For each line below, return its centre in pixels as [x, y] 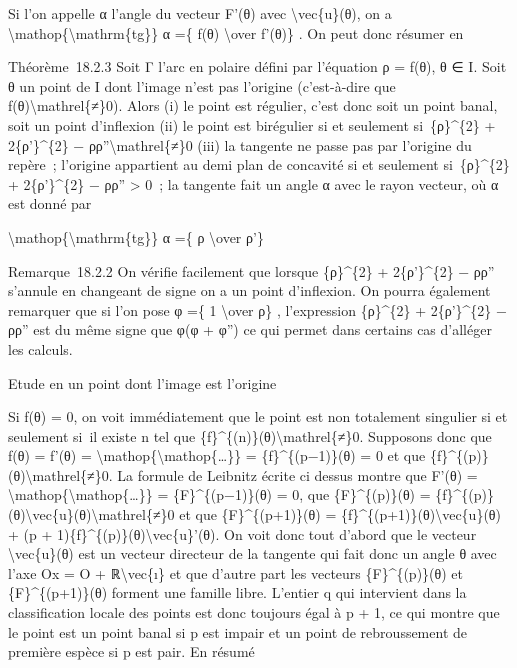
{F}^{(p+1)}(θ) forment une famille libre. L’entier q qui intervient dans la [237, 592]
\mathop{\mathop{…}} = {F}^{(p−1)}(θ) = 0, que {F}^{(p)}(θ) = [219, 494]
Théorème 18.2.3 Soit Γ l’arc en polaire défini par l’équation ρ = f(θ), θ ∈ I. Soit [257, 66]
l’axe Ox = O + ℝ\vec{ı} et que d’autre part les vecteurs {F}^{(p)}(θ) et [236, 572]
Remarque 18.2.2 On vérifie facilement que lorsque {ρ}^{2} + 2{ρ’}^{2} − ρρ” [251, 270]
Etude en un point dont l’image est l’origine [142, 382]
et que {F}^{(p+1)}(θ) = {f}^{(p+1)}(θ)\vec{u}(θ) [340, 514]
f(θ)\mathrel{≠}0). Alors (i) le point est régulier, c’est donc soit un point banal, [253, 105]
